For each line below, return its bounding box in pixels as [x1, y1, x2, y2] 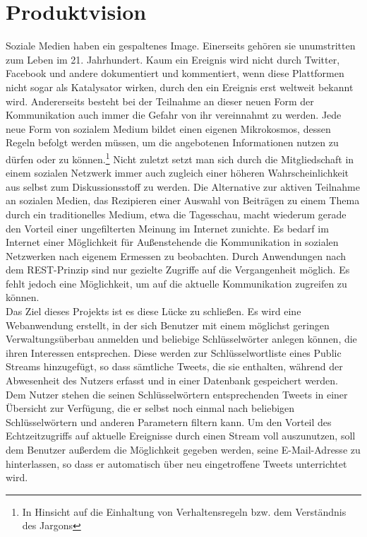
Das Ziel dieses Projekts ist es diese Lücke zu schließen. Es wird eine [6, 304, 301, 319]
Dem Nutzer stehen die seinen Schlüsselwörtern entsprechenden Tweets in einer [6, 386, 348, 401]
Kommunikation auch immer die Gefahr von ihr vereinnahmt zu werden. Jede [6, 107, 342, 122]
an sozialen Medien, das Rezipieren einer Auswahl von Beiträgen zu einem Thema [6, 193, 360, 208]
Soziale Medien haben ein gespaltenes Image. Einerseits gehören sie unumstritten [6, 38, 356, 53]
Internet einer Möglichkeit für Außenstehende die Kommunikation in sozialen [6, 235, 339, 249]
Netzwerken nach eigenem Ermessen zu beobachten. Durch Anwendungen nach [6, 248, 347, 263]
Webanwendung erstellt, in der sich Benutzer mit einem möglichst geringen [6, 317, 330, 332]
